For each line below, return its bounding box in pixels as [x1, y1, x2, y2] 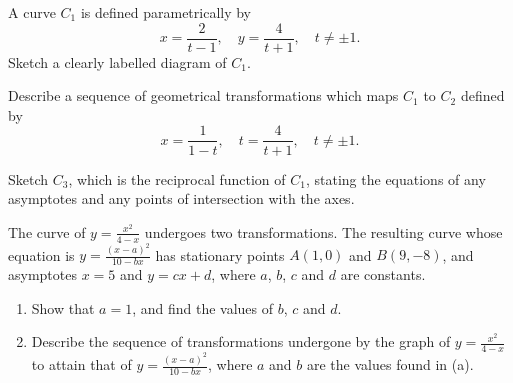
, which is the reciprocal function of [68, 168, 286, 189]
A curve [8, 2, 56, 22]
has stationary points [155, 244, 285, 265]
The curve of [8, 221, 86, 242]
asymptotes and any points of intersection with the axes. [8, 188, 355, 209]
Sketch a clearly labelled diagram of [8, 51, 227, 72]
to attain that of [31, 354, 132, 375]
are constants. [340, 264, 426, 285]
